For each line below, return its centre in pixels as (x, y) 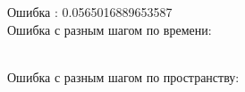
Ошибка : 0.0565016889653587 (90, 12)
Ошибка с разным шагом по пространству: (123, 76)
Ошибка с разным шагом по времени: (110, 29)
